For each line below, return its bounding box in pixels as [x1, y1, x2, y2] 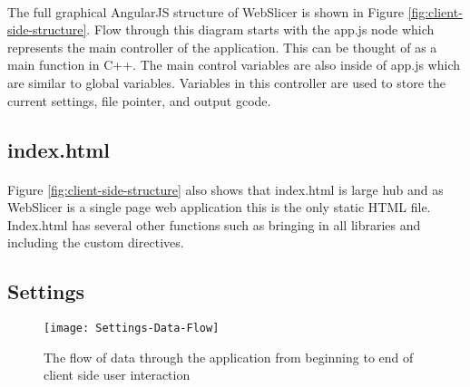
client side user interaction [44, 365, 191, 384]
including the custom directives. [7, 233, 184, 252]
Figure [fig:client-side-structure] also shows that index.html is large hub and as [7, 179, 444, 198]
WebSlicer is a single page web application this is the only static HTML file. [7, 198, 431, 217]
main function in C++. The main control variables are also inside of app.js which [7, 55, 460, 74]
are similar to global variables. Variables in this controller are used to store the [7, 73, 446, 92]
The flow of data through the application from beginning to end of [44, 347, 414, 366]
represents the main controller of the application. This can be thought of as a [7, 37, 437, 56]
